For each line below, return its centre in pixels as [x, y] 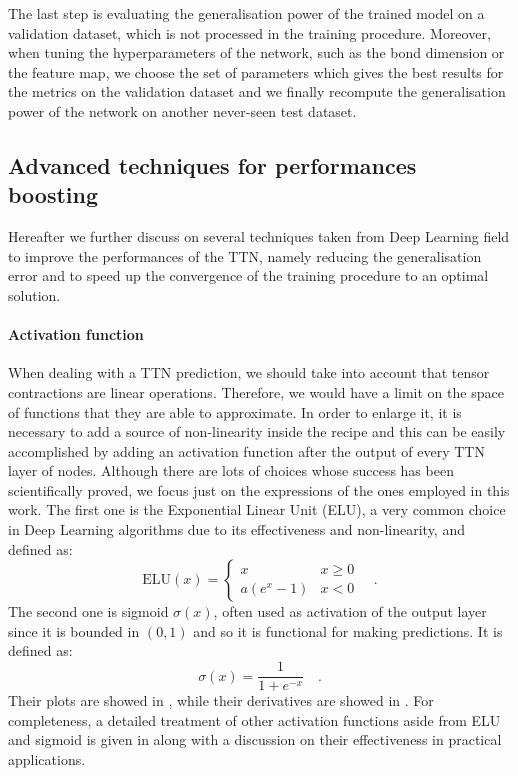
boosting [53, 194]
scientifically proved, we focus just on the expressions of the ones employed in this [259, 489]
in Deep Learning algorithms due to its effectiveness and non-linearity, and [236, 529]
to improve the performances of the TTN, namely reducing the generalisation [245, 255]
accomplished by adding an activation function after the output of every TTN [246, 450]
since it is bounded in [74, 630]
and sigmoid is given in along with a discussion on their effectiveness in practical [255, 739]
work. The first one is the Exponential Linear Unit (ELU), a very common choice [257, 509]
